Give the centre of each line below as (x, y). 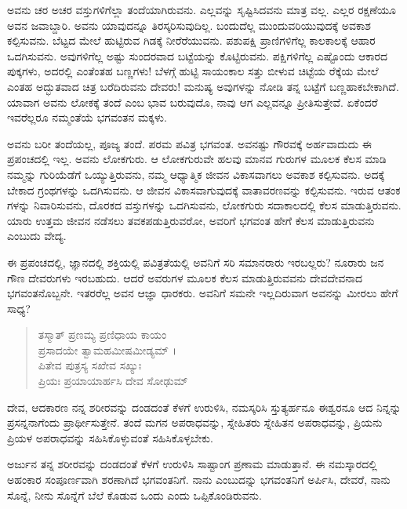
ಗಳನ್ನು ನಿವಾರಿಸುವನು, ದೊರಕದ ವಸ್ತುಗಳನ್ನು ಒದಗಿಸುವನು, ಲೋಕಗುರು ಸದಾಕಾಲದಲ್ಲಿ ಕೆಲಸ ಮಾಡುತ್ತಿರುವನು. (204, 205)
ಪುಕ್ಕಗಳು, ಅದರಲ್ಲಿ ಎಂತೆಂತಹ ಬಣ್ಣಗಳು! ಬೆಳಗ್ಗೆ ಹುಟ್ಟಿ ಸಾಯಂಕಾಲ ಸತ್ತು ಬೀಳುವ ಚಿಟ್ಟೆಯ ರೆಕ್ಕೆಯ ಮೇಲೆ (193, 71)
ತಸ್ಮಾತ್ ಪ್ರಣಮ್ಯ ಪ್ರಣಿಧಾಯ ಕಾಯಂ (102, 334)
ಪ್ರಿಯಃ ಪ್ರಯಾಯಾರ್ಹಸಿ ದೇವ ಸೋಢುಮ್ (113, 381)
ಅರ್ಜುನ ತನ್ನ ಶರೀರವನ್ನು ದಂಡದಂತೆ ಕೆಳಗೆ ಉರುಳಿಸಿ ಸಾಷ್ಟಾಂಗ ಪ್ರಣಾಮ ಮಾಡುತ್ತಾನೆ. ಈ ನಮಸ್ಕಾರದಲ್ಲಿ (192, 464)
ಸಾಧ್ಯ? (19, 308)
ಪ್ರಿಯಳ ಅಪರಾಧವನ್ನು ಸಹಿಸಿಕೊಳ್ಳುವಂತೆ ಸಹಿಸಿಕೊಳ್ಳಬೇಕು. (110, 437)
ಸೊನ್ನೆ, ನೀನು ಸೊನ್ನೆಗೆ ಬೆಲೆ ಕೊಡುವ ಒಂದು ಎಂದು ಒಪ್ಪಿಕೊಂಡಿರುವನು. (134, 494)
